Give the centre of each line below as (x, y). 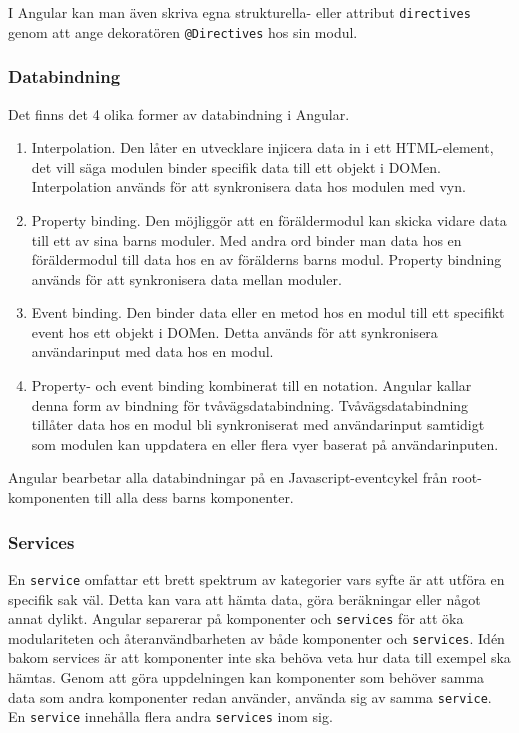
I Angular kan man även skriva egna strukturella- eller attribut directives (239, 12)
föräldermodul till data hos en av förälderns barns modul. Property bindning (266, 259)
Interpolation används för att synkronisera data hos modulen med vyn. (248, 186)
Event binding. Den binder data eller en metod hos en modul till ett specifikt (268, 312)
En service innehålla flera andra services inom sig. (170, 716)
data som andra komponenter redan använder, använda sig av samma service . (250, 696)
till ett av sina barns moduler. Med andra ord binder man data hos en (246, 239)
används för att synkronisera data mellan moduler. (186, 278)
